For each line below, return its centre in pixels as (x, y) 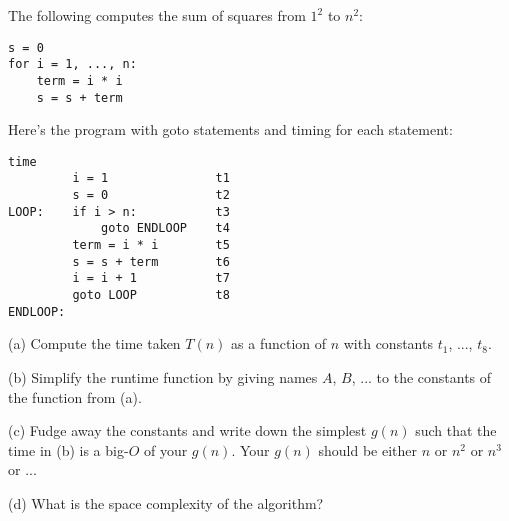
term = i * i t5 (151, 245)
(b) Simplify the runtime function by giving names (163, 376)
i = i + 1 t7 (151, 278)
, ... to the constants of (421, 376)
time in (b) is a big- (68, 449)
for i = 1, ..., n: (72, 64)
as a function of (279, 343)
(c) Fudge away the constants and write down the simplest (187, 430)
